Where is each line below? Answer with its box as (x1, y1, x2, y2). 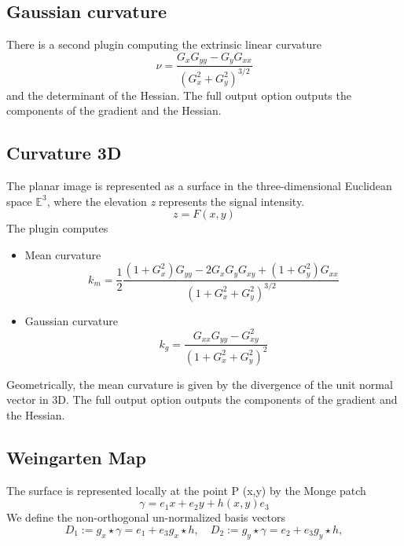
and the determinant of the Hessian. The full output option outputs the (6, 86, 351, 103)
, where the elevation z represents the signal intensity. (46, 192, 305, 209)
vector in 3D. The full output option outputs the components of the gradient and (6, 391, 398, 408)
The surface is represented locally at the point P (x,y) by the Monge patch (6, 482, 366, 498)
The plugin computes (6, 220, 108, 236)
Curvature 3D (6, 141, 122, 165)
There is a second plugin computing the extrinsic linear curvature (6, 36, 321, 53)
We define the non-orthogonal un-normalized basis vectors (6, 509, 286, 526)
